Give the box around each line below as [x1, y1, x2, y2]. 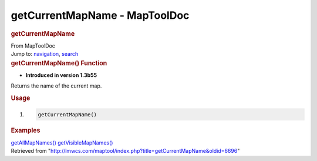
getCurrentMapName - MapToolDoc [11, 9, 190, 22]
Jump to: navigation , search [11, 51, 79, 58]
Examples [11, 126, 41, 135]
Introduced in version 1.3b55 [25, 71, 97, 79]
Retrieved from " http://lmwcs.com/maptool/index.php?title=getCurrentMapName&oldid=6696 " [11, 147, 240, 155]
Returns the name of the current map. [11, 82, 102, 89]
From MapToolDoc [11, 42, 56, 49]
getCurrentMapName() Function [11, 59, 107, 67]
